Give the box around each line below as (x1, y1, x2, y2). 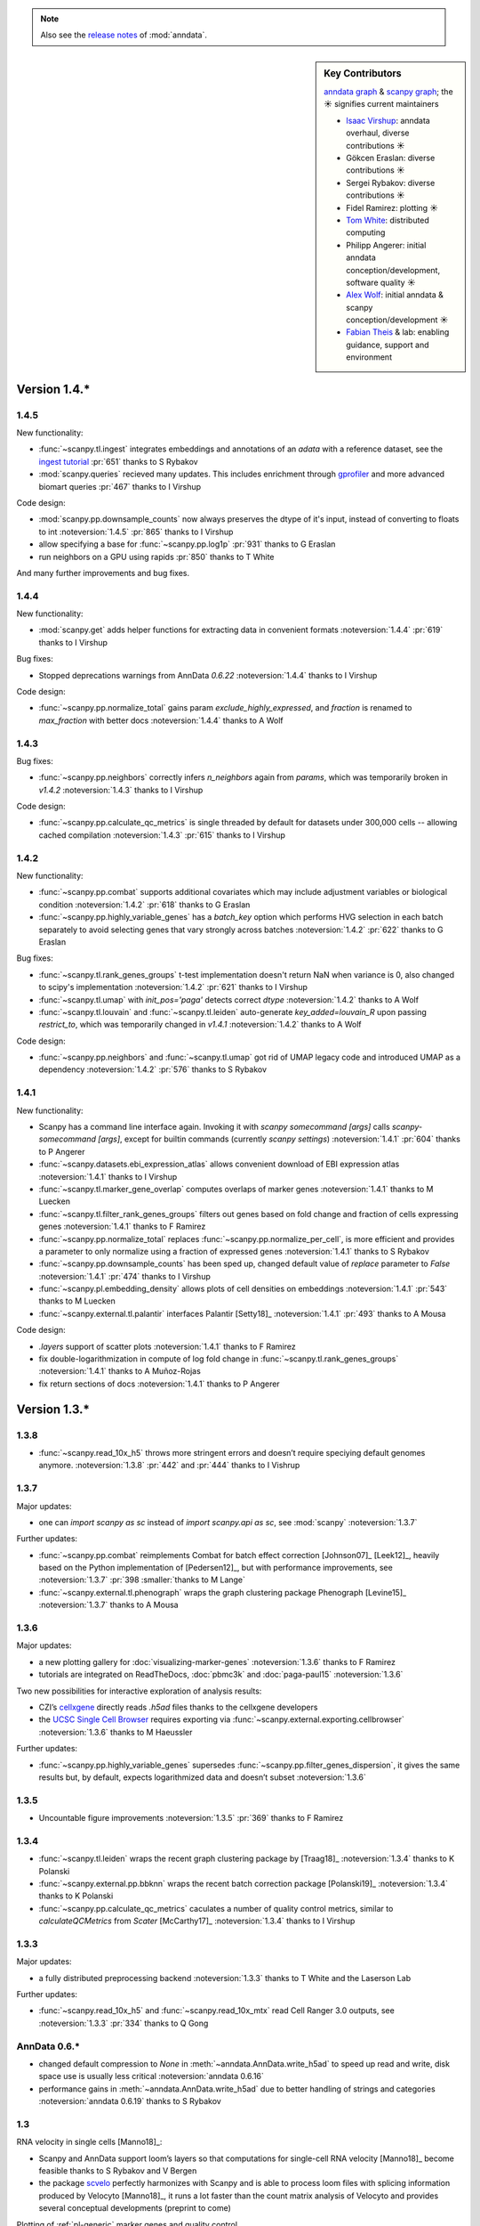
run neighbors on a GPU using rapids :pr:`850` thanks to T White (38, 551, 275, 562)
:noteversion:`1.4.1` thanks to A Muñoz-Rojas (38, 1366, 202, 1377)
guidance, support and (346, 339, 430, 350)
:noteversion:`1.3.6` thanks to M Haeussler (38, 1726, 193, 1737)
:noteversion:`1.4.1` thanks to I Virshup (38, 1171, 178, 1182)
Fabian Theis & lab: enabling (346, 327, 450, 337)
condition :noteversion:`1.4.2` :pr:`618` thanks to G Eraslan (38, 899, 251, 910)
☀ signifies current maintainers (324, 99, 439, 110)
